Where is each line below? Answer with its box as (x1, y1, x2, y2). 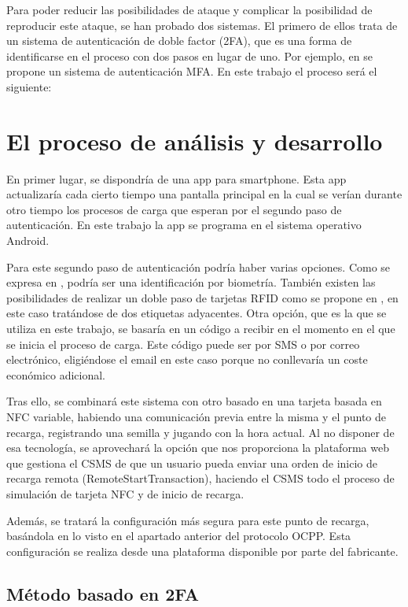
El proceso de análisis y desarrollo (6, 124, 383, 157)
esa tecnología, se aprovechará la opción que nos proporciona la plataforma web (6, 439, 389, 456)
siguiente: (6, 78, 52, 94)
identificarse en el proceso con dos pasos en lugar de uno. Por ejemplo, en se (6, 47, 373, 64)
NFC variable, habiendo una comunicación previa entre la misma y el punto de (6, 409, 386, 424)
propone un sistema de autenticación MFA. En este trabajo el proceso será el (6, 63, 377, 80)
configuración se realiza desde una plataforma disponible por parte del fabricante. (6, 542, 399, 559)
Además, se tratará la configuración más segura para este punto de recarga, (6, 512, 369, 528)
